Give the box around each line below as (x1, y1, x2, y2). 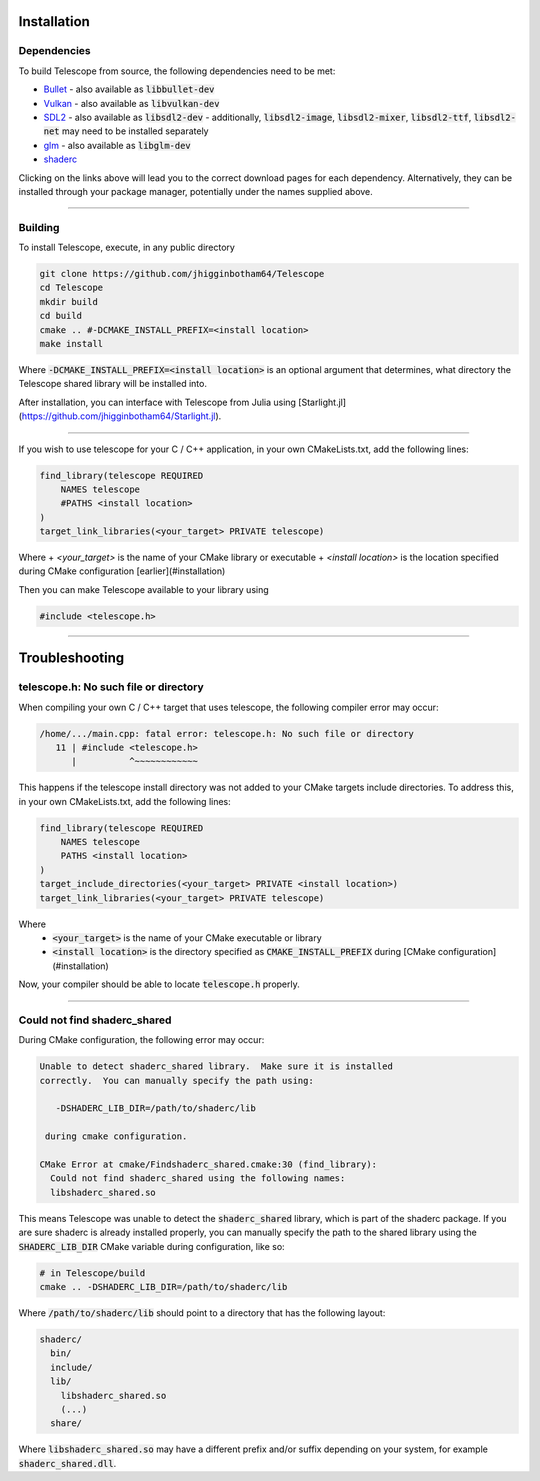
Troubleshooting (18, 650, 125, 667)
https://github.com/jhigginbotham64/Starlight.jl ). (21, 410, 222, 422)
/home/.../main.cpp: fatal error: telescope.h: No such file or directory (39, 728, 415, 739)
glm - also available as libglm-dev (43, 139, 192, 151)
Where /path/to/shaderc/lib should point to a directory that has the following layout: (18, 1306, 386, 1319)
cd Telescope (39, 282, 104, 294)
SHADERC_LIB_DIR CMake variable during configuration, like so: (18, 1240, 285, 1252)
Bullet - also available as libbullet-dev (43, 83, 215, 95)
